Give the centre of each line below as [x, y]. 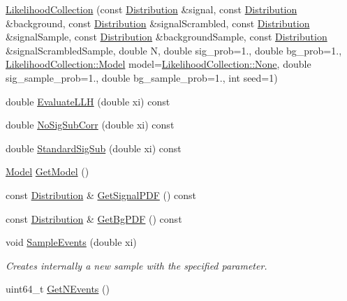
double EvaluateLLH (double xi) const [88, 101]
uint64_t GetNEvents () [58, 289]
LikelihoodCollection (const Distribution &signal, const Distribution [152, 9]
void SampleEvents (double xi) [71, 242]
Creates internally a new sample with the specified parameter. [136, 265]
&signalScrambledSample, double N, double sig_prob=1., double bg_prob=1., [174, 50]
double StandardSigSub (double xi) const [94, 148]
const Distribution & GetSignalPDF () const [101, 194]
